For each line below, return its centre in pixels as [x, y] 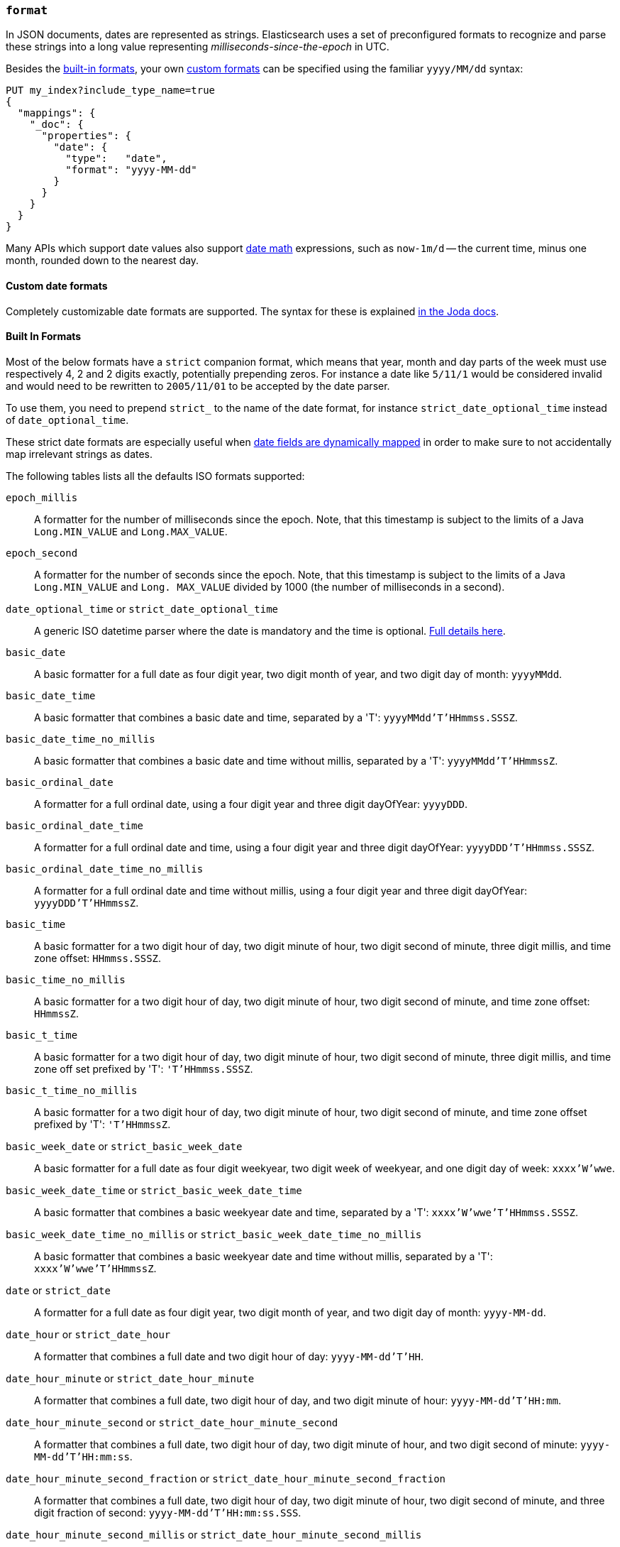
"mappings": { [56, 113]
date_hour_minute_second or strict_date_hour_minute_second [172, 1422]
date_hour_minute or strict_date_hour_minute [130, 1378]
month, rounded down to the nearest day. [103, 261]
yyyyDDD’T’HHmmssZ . [87, 902]
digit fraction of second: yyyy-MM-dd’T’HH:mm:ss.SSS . [168, 1512]
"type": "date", [116, 159]
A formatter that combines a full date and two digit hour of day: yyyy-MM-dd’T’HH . [229, 1356]
